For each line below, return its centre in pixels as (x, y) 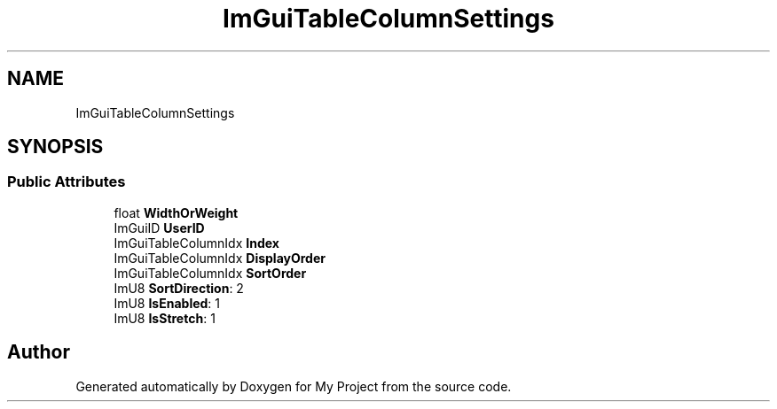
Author (39, 352)
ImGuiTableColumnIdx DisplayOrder (220, 258)
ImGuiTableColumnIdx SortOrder (210, 273)
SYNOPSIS (55, 147)
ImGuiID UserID (159, 228)
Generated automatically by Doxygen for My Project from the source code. (294, 386)
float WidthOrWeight (176, 212)
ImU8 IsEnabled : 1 (167, 303)
